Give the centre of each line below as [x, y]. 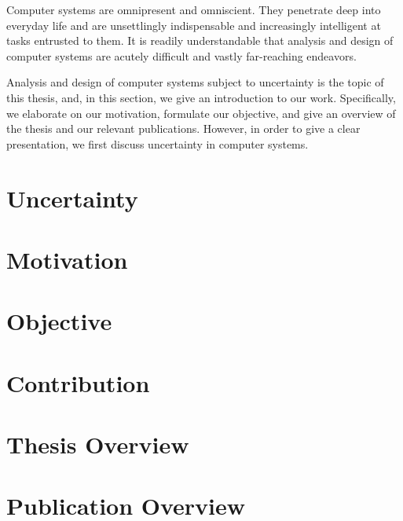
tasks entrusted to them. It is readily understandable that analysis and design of [200, 40]
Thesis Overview [98, 444]
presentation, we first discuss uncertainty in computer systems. [158, 143]
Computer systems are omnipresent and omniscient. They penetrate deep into [194, 9]
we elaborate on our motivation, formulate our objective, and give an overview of [201, 113]
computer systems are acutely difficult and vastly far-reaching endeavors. [181, 55]
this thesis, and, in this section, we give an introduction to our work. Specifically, [201, 97]
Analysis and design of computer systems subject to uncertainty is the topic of [195, 82]
